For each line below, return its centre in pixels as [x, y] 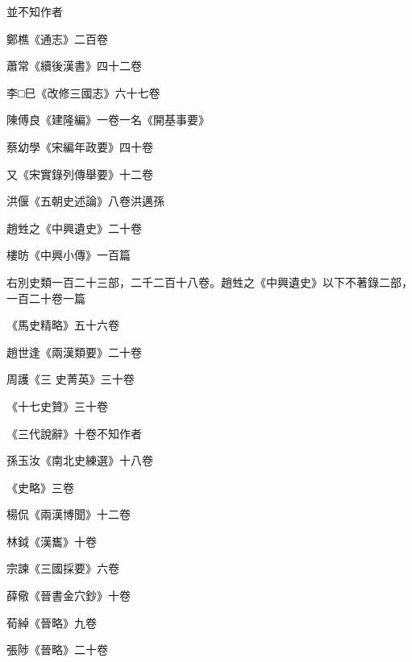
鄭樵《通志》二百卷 [57, 38]
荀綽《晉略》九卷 [52, 622]
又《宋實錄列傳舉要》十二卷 [80, 174]
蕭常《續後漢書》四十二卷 [74, 66]
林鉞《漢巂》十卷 [52, 541]
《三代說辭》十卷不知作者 [74, 433]
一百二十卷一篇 [46, 298]
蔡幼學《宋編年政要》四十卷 [80, 146]
